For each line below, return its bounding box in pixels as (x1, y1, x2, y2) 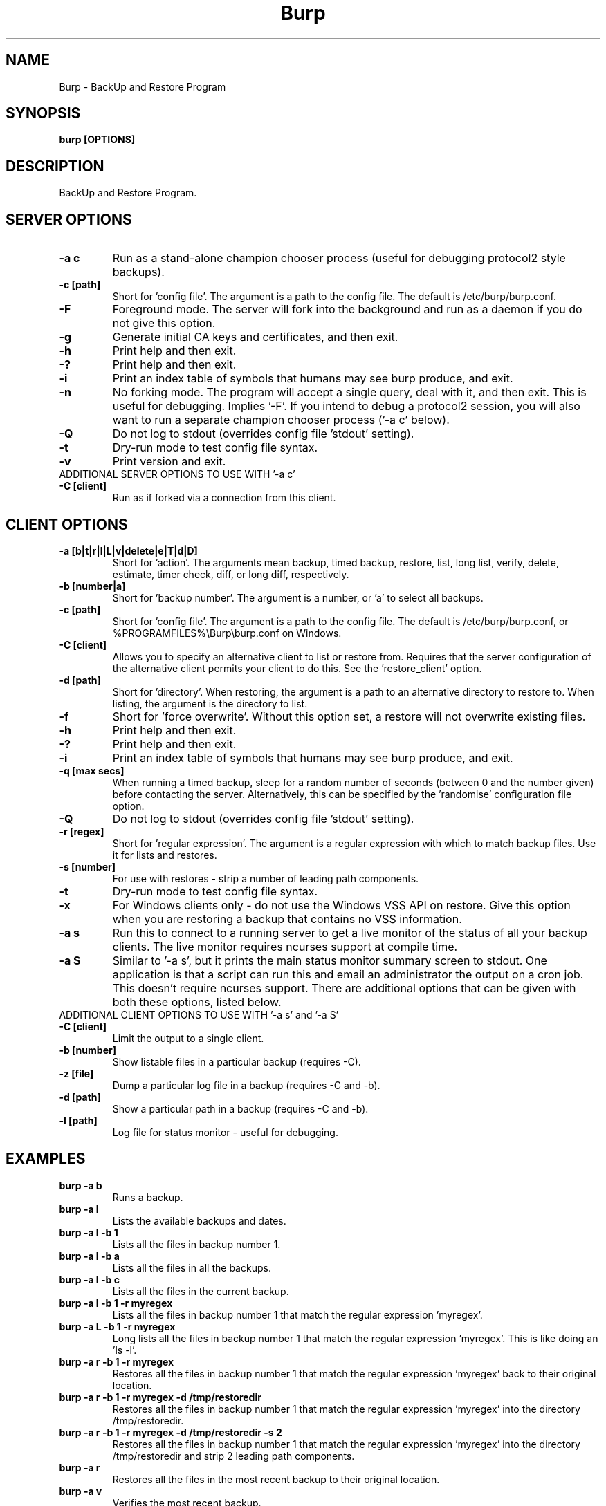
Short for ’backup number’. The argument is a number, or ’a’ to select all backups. (112, 591, 484, 604)
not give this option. (112, 316, 216, 331)
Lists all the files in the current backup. (112, 1285, 289, 1297)
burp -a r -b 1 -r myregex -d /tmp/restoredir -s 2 (59, 1426, 282, 1438)
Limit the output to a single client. (112, 1032, 264, 1044)
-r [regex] (59, 825, 104, 837)
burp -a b (59, 1179, 102, 1191)
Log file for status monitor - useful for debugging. (112, 1126, 338, 1138)
